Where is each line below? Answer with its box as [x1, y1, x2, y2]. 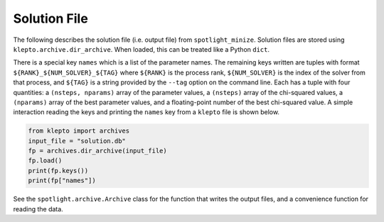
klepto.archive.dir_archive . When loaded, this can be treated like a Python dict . [13, 45, 270, 53]
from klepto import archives [28, 127, 130, 135]
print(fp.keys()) [28, 167, 89, 174]
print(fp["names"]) [28, 177, 96, 184]
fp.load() [28, 157, 63, 165]
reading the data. [13, 204, 63, 213]
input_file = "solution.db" [28, 137, 126, 145]
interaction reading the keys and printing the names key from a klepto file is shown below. [13, 108, 280, 116]
